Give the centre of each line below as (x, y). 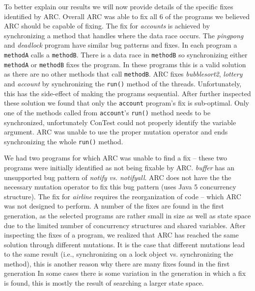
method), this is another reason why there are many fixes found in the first (117, 263)
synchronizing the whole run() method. (64, 141)
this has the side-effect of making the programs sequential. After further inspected (127, 93)
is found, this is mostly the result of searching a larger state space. (104, 283)
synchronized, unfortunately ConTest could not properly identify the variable (120, 122)
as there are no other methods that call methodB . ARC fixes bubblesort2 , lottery (123, 74)
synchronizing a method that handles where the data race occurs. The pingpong (124, 35)
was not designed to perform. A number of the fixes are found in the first (114, 206)
